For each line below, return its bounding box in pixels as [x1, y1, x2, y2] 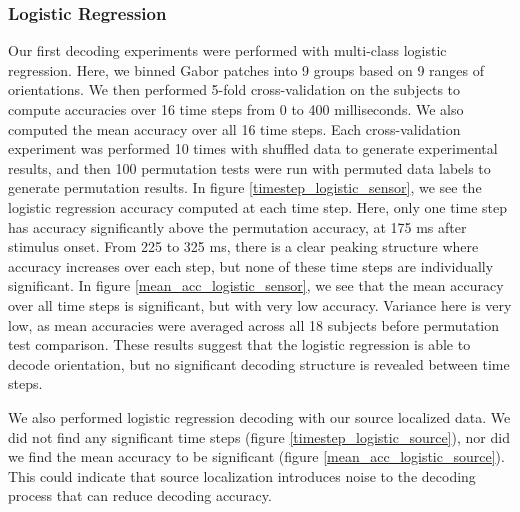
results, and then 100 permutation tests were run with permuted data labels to [8, 157, 491, 178]
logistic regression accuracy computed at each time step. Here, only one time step [8, 196, 508, 217]
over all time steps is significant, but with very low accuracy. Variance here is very [8, 294, 512, 315]
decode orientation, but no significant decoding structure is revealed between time [8, 353, 510, 374]
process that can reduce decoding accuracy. [8, 485, 272, 506]
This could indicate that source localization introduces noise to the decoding [8, 465, 476, 486]
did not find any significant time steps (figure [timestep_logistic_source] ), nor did [8, 426, 510, 447]
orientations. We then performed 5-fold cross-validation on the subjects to [8, 79, 461, 100]
